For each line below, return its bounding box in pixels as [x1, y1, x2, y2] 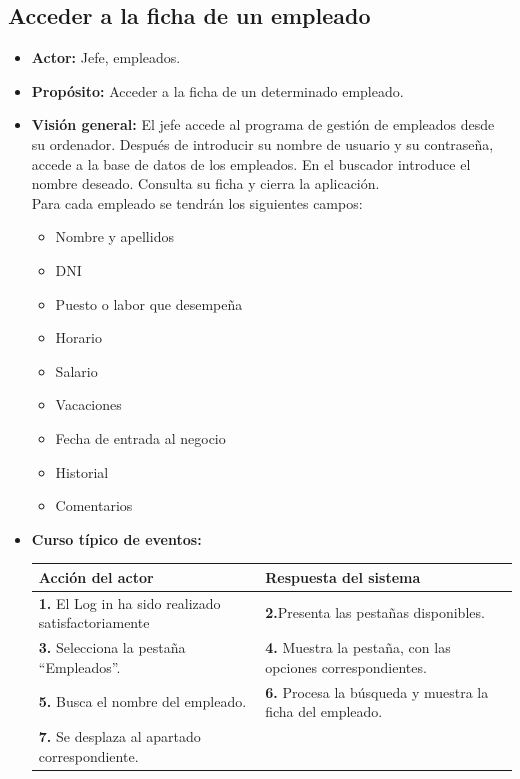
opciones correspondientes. [265, 656, 427, 677]
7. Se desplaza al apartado [38, 725, 201, 746]
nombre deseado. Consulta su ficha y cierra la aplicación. [31, 173, 380, 194]
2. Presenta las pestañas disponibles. [265, 602, 485, 623]
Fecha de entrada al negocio [55, 427, 226, 448]
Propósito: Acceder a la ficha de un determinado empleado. [31, 80, 404, 101]
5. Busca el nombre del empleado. [38, 691, 247, 712]
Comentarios [55, 495, 133, 516]
